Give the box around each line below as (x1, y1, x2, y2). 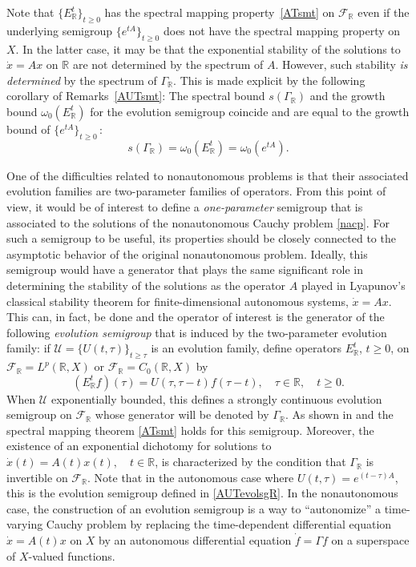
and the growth (309, 87, 386, 104)
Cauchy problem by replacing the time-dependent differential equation (46, 516, 392, 533)
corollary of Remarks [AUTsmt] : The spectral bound (6, 87, 265, 104)
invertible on (6, 468, 68, 485)
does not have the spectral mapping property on (163, 22, 401, 38)
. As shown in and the (285, 406, 394, 423)
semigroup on (6, 406, 72, 423)
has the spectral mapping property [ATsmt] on (104, 4, 335, 20)
